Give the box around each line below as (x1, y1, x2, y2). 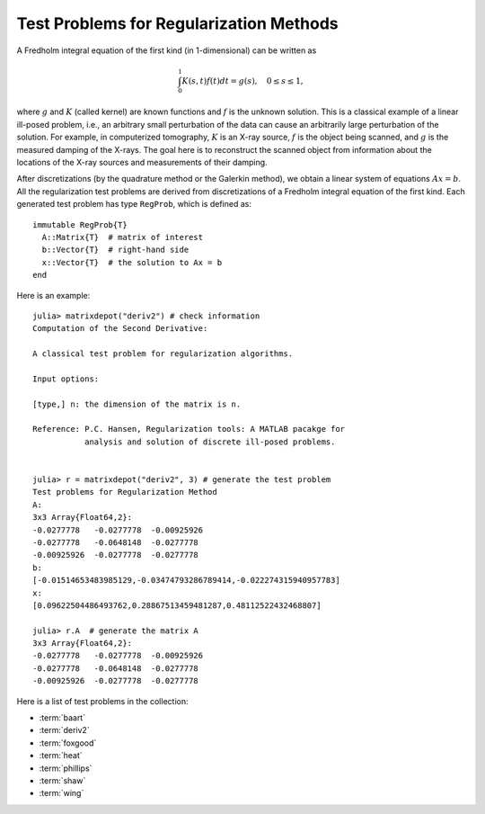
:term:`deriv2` (39, 725, 90, 736)
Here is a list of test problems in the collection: (16, 695, 189, 706)
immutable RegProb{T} (32, 219, 128, 229)
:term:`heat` (39, 750, 83, 761)
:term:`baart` (39, 712, 85, 723)
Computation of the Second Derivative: (32, 324, 208, 334)
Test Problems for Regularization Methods (16, 13, 339, 33)
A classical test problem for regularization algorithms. (32, 349, 294, 359)
